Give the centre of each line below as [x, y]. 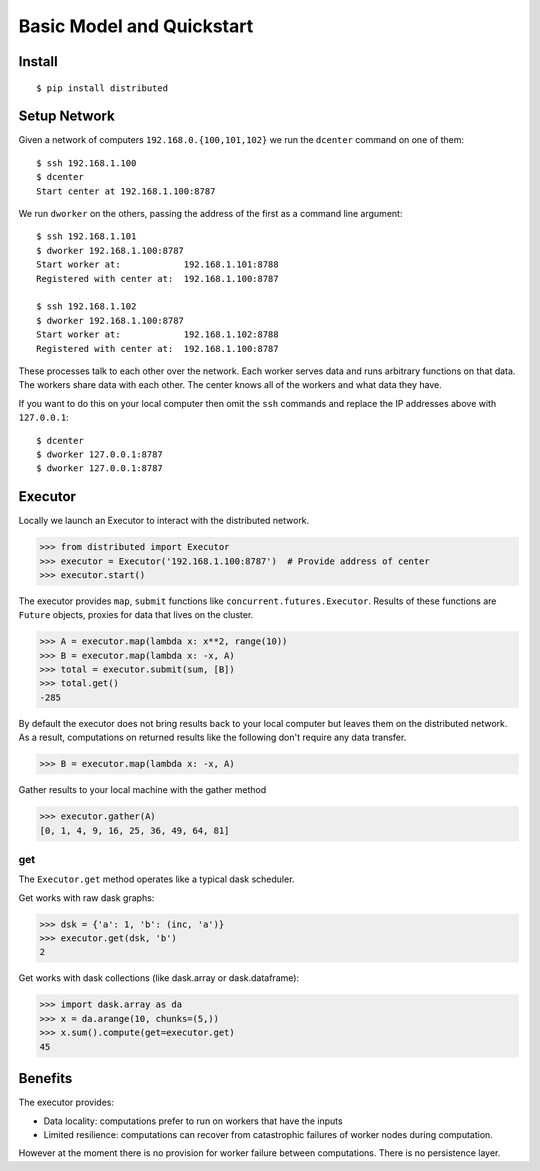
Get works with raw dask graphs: [86, 897]
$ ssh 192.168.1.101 [86, 236]
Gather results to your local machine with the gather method [142, 790]
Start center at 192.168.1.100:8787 [126, 191]
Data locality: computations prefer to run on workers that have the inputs [193, 1121]
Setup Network [66, 116]
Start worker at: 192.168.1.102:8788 [157, 334]
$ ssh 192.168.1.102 [86, 306]
